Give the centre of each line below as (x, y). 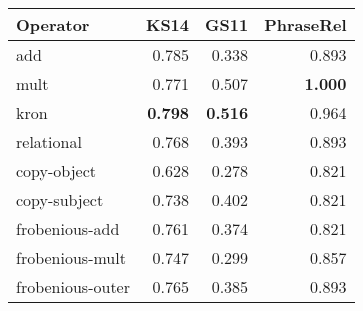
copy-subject (60, 199)
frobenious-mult (71, 257)
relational (49, 141)
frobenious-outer (73, 286)
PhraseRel (305, 24)
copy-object (56, 170)
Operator (53, 24)
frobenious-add (68, 228)
